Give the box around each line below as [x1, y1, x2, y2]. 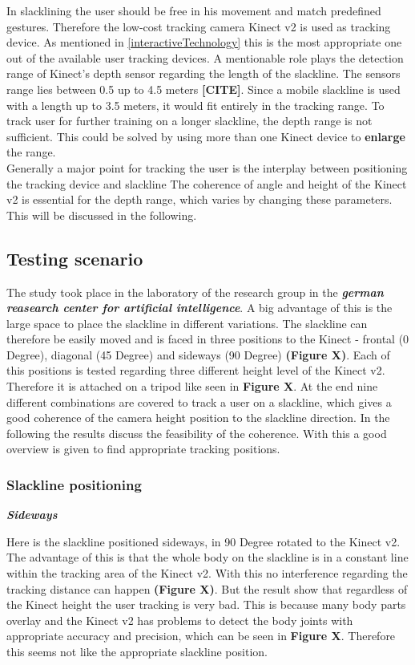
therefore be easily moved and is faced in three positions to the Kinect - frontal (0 [6, 330, 409, 347]
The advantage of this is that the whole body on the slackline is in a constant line [6, 549, 409, 566]
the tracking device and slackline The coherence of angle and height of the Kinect [6, 175, 407, 192]
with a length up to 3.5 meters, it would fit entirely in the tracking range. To [6, 96, 385, 113]
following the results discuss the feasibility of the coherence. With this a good [6, 424, 387, 441]
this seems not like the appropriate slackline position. [6, 643, 268, 660]
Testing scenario [6, 245, 143, 270]
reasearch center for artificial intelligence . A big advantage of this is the [6, 299, 393, 316]
